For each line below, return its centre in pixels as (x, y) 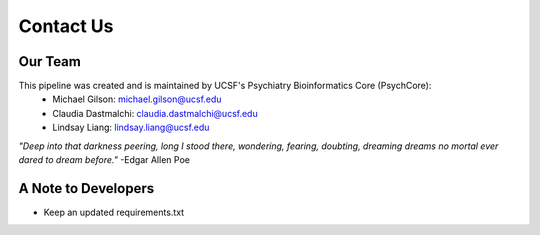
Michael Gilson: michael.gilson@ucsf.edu (137, 99)
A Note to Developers (86, 188)
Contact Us (66, 26)
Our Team (50, 61)
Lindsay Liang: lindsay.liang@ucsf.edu (131, 127)
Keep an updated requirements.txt (114, 212)
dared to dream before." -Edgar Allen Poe (104, 160)
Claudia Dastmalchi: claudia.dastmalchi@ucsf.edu (155, 113)
